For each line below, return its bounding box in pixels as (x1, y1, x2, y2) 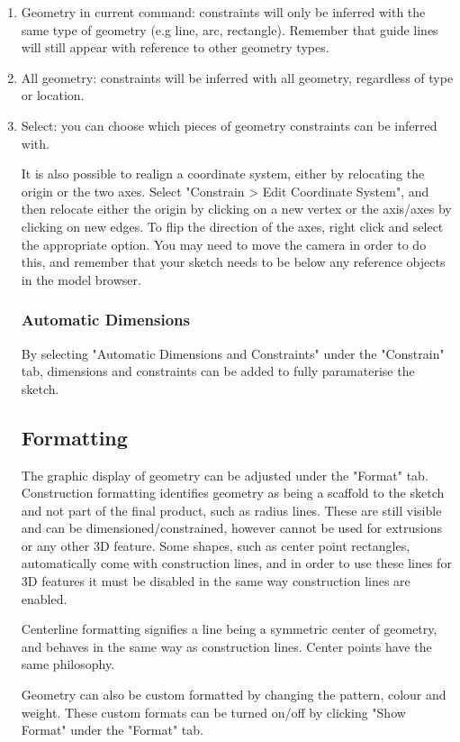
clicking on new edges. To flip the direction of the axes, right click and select (21, 216, 444, 235)
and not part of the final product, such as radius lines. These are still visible (21, 500, 442, 519)
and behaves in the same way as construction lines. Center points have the (21, 637, 432, 655)
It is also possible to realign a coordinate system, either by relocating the (21, 164, 425, 183)
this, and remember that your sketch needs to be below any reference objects (21, 252, 446, 271)
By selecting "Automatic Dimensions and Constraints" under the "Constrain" (21, 344, 445, 362)
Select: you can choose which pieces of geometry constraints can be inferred (21, 115, 437, 134)
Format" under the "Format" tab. (21, 720, 203, 739)
